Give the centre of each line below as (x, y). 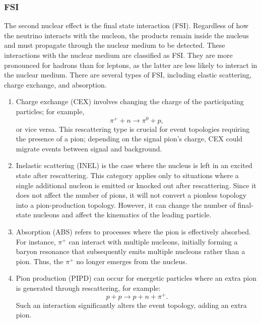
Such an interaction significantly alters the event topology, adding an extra (131, 305)
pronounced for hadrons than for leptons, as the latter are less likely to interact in (131, 65)
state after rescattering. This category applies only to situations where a (127, 175)
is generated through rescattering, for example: (88, 288)
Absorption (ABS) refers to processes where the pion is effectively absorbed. (133, 231)
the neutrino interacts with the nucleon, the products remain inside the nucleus (126, 35)
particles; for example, (50, 111)
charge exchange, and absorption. (55, 84)
